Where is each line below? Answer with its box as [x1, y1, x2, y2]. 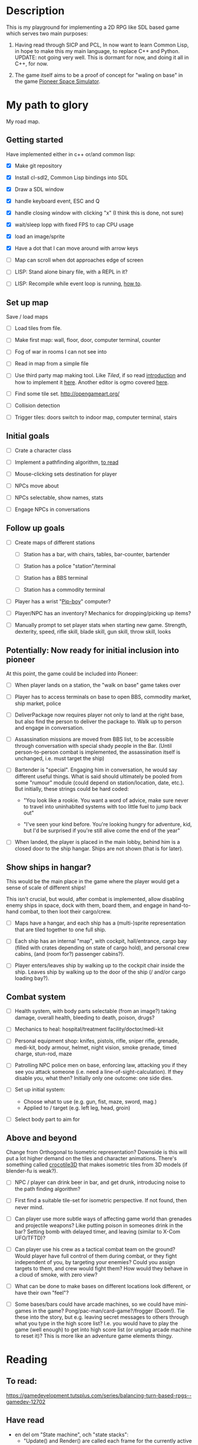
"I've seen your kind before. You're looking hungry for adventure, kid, [23, 821, 192, 828]
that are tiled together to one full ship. [14, 926, 107, 933]
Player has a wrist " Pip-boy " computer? [14, 598, 111, 605]
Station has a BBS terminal [23, 574, 88, 581]
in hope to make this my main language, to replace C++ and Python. [14, 47, 180, 54]
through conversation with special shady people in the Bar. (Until [14, 743, 172, 750]
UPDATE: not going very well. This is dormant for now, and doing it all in [14, 54, 189, 61]
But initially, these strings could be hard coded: [14, 786, 129, 793]
